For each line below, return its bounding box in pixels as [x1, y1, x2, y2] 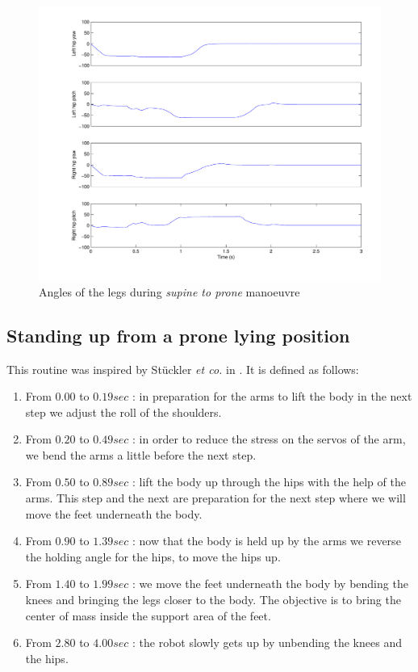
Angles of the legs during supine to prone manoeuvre [39, 283, 300, 300]
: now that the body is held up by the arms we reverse [132, 532, 401, 549]
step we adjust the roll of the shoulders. [25, 403, 222, 420]
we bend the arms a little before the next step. [25, 446, 257, 463]
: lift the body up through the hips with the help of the [132, 473, 406, 490]
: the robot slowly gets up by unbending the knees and [132, 634, 402, 651]
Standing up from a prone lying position [6, 322, 350, 347]
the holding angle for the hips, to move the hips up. [25, 548, 281, 565]
